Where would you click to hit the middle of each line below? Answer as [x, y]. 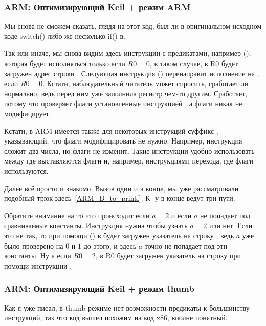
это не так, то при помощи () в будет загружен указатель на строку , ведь [119, 235]
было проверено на [34, 245]
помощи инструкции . [38, 265]
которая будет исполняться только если [65, 63]
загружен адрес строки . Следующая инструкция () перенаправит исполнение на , [132, 73]
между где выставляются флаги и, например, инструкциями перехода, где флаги [129, 161]
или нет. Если [231, 225]
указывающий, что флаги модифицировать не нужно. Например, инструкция [123, 141]
